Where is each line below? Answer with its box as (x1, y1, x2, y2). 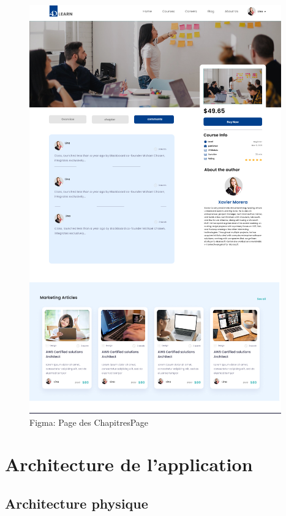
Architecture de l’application (5, 452, 253, 477)
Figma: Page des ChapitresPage (29, 415, 149, 428)
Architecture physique (5, 493, 148, 512)
